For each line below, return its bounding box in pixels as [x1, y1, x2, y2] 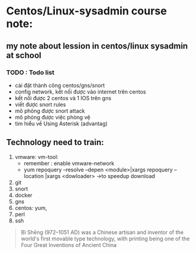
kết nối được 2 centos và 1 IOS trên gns [14, 94, 112, 101]
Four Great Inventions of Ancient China [20, 241, 117, 248]
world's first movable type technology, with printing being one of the [20, 235, 190, 242]
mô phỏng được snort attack [14, 107, 85, 115]
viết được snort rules [14, 101, 66, 108]
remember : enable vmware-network [23, 159, 115, 167]
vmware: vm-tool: [14, 153, 59, 160]
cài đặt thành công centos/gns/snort [14, 82, 105, 89]
